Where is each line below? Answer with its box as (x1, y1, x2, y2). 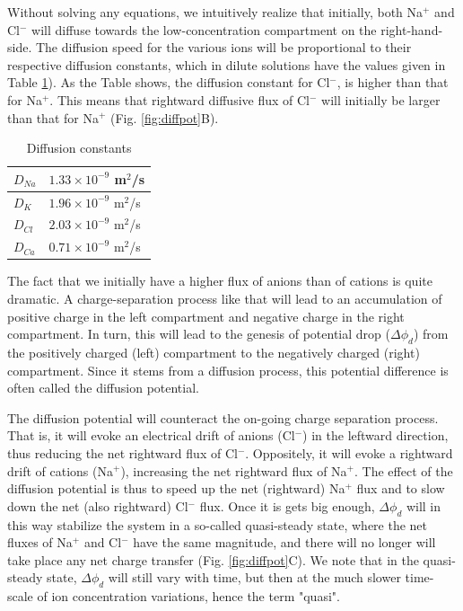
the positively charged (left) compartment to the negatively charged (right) (7, 342, 420, 361)
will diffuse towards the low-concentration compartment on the (31, 20, 377, 39)
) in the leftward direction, (302, 426, 449, 445)
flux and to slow (356, 479, 445, 498)
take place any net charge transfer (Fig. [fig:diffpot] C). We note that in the (7, 550, 419, 569)
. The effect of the (354, 461, 453, 480)
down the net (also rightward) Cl (7, 496, 188, 515)
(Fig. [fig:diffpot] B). (110, 108, 219, 127)
